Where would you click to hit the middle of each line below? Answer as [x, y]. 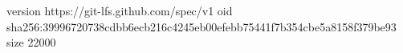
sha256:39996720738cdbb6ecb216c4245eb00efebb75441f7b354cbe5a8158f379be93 [201, 26]
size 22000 [31, 42]
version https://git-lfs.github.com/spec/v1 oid [120, 10]
